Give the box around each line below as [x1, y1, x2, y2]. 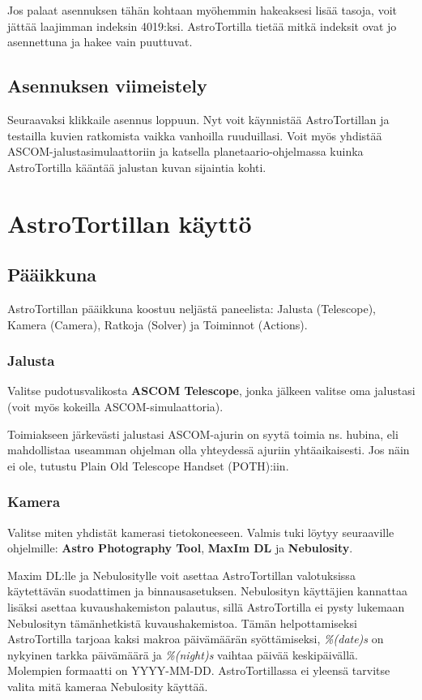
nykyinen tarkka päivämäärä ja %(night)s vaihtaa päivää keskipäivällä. [7, 646, 358, 663]
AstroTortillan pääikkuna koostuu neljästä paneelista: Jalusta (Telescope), [7, 299, 376, 316]
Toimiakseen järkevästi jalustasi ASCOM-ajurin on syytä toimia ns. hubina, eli [7, 425, 399, 442]
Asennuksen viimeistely [7, 73, 207, 98]
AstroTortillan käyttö [7, 206, 252, 239]
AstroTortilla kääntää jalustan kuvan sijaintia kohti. [7, 158, 266, 175]
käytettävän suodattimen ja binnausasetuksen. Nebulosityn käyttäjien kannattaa [7, 582, 407, 599]
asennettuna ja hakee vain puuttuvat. [7, 33, 193, 50]
